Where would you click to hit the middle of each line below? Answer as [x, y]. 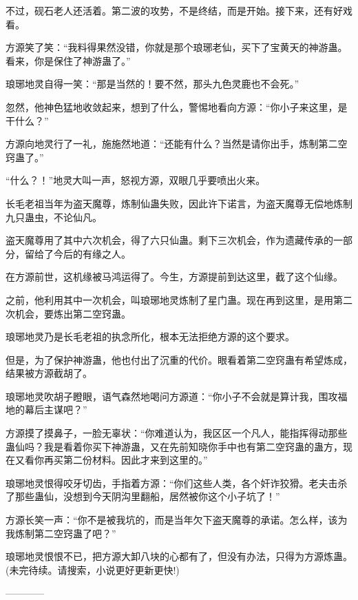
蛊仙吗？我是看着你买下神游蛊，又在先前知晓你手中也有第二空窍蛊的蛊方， [174, 446]
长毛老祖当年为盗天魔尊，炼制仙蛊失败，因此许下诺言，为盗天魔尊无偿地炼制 [179, 203]
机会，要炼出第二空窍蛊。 [73, 313]
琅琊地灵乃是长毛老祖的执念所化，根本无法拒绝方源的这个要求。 [150, 337]
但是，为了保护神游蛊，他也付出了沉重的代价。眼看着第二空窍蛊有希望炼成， [179, 359]
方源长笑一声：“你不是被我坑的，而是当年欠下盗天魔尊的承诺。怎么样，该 [172, 520]
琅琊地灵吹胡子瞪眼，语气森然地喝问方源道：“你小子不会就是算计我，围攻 [172, 396]
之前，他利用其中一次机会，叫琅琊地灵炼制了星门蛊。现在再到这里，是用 [169, 299]
